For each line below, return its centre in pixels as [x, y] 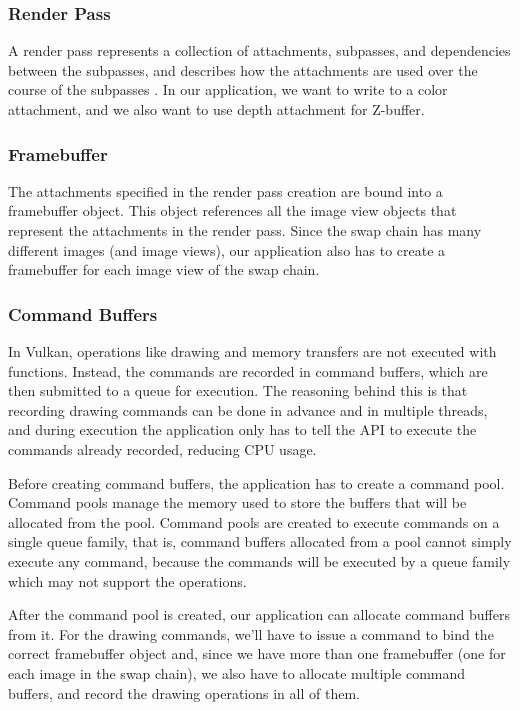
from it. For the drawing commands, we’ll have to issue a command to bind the [251, 633]
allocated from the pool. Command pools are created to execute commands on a [254, 521]
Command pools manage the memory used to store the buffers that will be [237, 502]
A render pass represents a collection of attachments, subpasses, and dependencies [259, 50]
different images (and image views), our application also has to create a [227, 249]
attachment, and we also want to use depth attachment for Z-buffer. [216, 109]
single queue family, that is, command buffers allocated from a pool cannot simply [260, 541]
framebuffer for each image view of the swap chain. [164, 269]
